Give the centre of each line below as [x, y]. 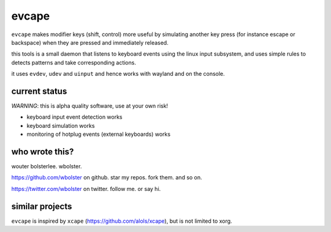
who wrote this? [43, 152]
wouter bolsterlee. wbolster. [47, 167]
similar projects [42, 206]
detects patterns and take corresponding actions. [74, 62]
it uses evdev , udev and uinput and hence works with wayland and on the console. [118, 74]
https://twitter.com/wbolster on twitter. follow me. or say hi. [86, 189]
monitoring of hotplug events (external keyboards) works [99, 134]
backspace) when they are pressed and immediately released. [90, 42]
